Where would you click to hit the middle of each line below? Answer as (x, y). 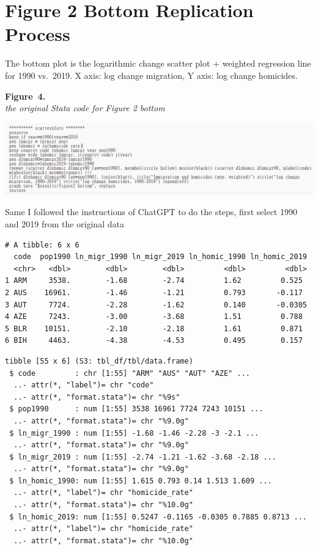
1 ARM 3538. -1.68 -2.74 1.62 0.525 (154, 281)
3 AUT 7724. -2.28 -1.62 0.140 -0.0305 (156, 305)
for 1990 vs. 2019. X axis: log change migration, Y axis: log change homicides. (151, 75)
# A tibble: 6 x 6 (42, 245)
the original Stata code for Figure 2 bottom (85, 108)
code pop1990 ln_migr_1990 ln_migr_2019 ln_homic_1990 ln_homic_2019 (160, 257)
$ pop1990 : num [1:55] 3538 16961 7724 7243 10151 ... (136, 409)
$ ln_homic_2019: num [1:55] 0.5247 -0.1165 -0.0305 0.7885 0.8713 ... (158, 517)
